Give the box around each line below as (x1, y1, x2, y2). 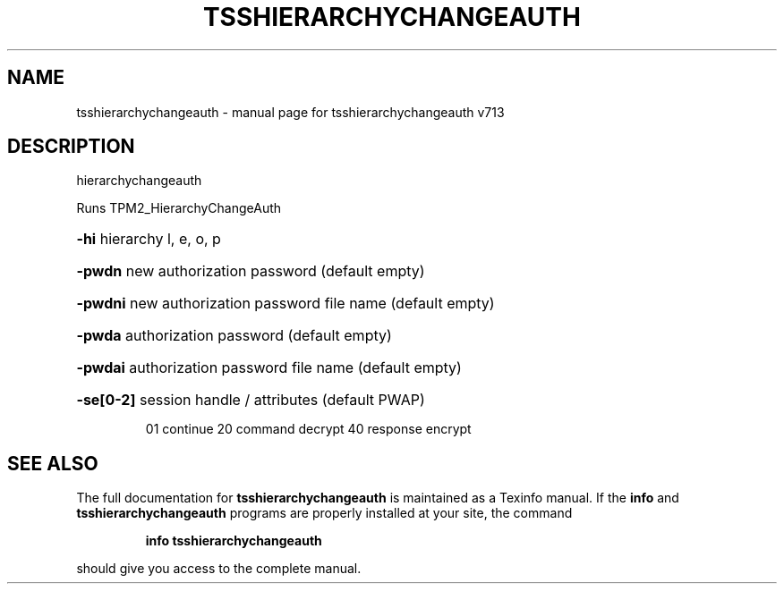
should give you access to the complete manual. (76, 561, 362, 577)
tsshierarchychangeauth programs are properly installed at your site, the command (76, 505, 573, 521)
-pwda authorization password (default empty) (76, 326, 392, 345)
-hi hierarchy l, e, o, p (76, 230, 221, 249)
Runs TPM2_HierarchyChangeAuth (76, 200, 282, 216)
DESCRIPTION (7, 135, 135, 158)
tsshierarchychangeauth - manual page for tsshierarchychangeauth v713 (76, 104, 505, 120)
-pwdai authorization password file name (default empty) (76, 359, 462, 377)
